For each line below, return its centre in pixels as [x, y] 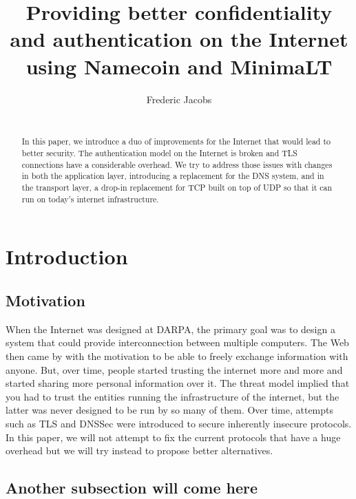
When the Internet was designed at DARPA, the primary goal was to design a [170, 329]
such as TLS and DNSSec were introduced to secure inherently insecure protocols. [179, 423]
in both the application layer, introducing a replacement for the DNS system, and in [173, 176]
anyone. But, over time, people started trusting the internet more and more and [174, 369]
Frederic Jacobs [179, 99]
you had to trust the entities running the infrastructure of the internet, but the [172, 396]
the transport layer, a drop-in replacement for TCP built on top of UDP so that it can [177, 188]
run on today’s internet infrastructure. [90, 199]
